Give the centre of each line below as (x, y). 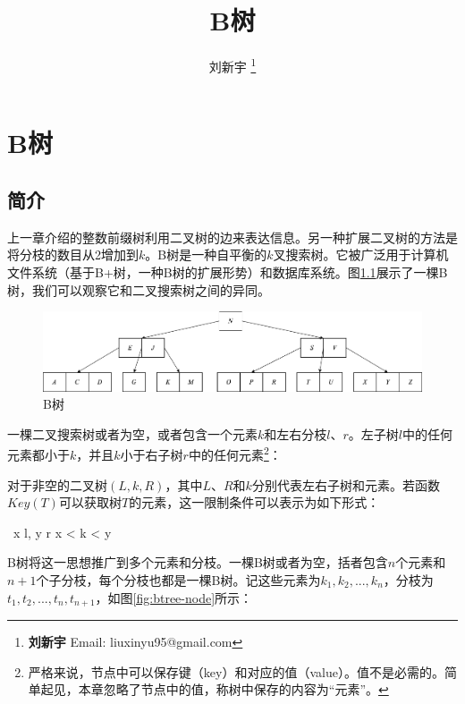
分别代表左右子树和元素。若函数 (346, 484)
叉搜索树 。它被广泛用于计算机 (361, 254)
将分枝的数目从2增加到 (73, 254)
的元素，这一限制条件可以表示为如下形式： (254, 502)
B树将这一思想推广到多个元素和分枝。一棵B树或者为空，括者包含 (198, 562)
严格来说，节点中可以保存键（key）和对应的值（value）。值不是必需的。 (236, 671)
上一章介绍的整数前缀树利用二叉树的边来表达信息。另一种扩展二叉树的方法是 (232, 237)
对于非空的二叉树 (57, 484)
